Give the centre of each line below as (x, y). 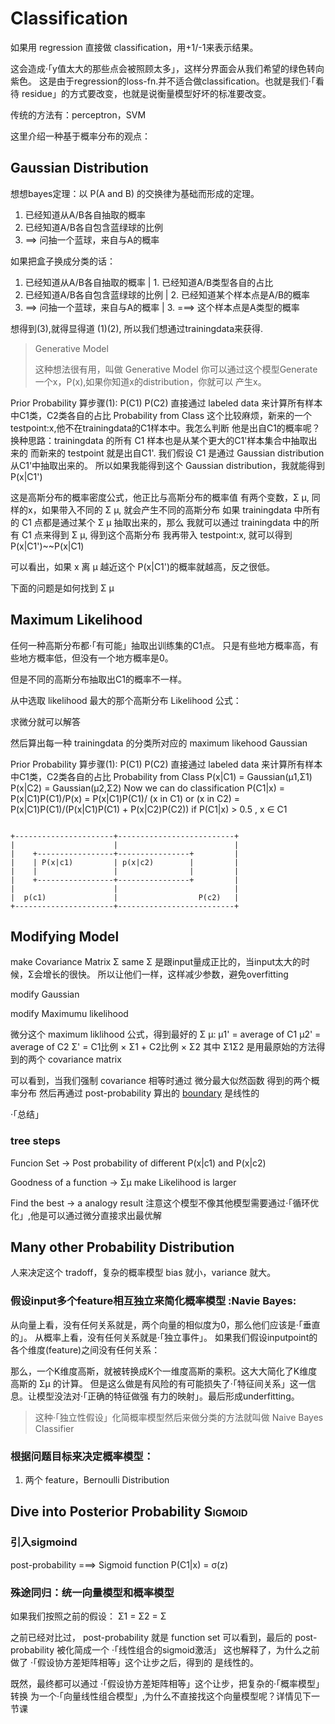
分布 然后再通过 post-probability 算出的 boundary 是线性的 (139, 1093)
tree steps (35, 1141)
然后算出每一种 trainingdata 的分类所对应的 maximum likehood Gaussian (159, 743)
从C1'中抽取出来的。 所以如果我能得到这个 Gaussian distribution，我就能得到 (168, 465)
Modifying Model (65, 936)
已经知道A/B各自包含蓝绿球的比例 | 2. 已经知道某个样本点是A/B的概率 (167, 294)
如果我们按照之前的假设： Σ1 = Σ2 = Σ (88, 1616)
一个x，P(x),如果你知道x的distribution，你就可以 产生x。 (150, 381)
